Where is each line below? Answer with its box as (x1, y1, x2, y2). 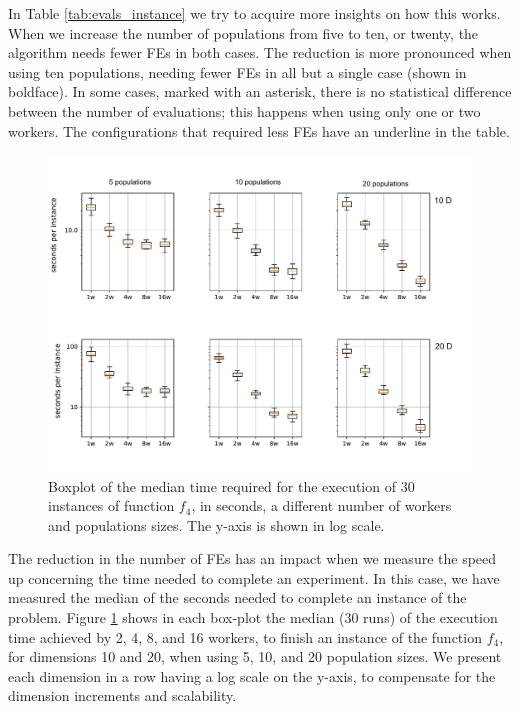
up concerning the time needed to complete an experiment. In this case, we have (8, 567, 500, 588)
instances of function (48, 495, 175, 516)
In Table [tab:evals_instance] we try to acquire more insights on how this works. (8, 3, 501, 23)
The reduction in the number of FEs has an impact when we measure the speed (8, 548, 497, 569)
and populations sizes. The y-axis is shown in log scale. (48, 514, 385, 535)
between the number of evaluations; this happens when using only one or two (8, 100, 481, 121)
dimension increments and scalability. (8, 685, 237, 706)
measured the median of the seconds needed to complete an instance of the (8, 587, 467, 608)
